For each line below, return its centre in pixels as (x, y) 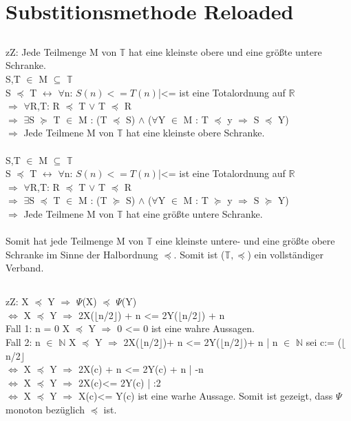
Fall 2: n (23, 342)
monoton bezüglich (45, 409)
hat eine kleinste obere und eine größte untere (225, 51)
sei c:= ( (324, 342)
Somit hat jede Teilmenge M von (75, 241)
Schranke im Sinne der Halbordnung (82, 254)
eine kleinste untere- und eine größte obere (245, 241)
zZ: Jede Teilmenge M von (61, 51)
